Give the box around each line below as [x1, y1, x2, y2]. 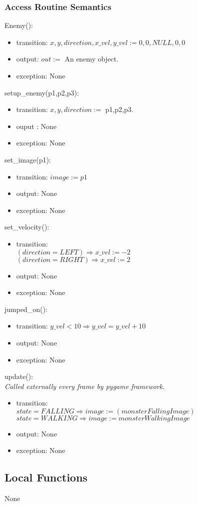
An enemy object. [64, 53, 119, 64]
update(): [4, 371, 33, 381]
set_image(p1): [4, 154, 51, 164]
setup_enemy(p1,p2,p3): [4, 87, 79, 97]
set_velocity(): [4, 221, 49, 232]
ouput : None [16, 120, 57, 131]
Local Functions [4, 469, 88, 485]
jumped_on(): [4, 303, 47, 314]
